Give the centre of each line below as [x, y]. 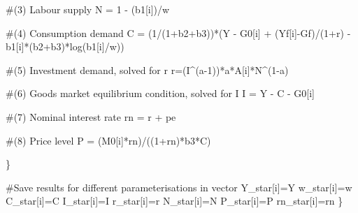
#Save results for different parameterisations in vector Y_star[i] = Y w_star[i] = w [179, 187]
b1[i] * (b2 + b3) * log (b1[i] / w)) [65, 46]
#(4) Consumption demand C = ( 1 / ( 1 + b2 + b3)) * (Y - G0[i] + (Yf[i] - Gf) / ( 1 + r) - [178, 32]
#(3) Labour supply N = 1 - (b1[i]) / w [88, 9]
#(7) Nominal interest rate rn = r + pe [91, 116]
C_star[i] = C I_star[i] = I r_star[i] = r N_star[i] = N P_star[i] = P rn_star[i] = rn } [174, 201]
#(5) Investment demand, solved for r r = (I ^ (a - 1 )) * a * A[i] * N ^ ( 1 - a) [147, 69]
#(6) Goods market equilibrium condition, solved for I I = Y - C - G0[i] [160, 93]
